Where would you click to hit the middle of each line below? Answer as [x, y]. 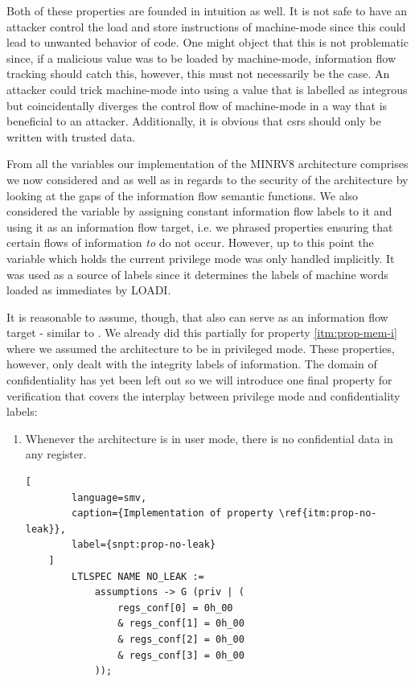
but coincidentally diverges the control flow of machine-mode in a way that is [197, 105]
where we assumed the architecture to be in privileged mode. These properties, [201, 348]
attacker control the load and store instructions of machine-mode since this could [206, 26]
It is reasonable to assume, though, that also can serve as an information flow [197, 316]
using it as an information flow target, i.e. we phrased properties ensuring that [200, 226]
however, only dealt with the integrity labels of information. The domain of [192, 364]
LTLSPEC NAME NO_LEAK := [138, 576]
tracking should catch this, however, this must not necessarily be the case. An [198, 74]
